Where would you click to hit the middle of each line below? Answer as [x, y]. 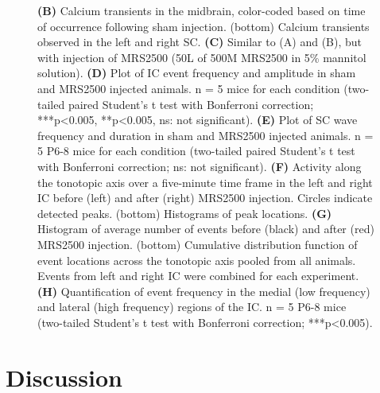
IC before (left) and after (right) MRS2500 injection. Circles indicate [205, 198]
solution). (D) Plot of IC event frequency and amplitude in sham [197, 73]
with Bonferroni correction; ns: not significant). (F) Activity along [200, 166]
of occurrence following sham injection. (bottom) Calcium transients [204, 26]
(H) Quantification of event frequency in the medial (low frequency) [204, 291]
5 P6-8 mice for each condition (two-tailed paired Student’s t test [196, 151]
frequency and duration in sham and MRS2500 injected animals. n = [206, 135]
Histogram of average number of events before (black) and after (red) [206, 229]
